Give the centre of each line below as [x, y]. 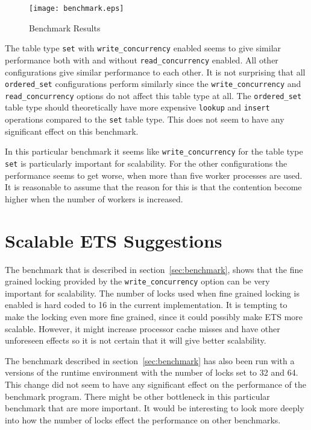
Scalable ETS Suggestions [114, 240]
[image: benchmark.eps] [77, 8]
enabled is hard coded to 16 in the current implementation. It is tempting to [146, 305]
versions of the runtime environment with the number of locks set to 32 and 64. [152, 372]
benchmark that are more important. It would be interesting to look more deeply [155, 408]
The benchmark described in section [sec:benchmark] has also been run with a [150, 360]
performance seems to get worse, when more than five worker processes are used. [154, 175]
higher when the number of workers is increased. [94, 198]
